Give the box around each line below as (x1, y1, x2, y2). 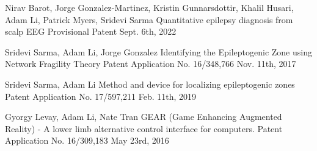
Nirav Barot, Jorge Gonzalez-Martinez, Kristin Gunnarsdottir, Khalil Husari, (5, 1, 294, 13)
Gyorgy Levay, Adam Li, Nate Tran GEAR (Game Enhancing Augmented (5, 110, 282, 123)
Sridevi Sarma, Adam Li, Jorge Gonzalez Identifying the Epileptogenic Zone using (5, 45, 312, 58)
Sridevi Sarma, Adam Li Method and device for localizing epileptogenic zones (5, 77, 295, 90)
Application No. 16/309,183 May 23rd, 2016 (5, 134, 169, 147)
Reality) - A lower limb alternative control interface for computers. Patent (5, 122, 283, 135)
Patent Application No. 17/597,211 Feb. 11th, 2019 (5, 90, 197, 102)
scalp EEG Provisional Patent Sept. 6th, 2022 (5, 25, 177, 38)
